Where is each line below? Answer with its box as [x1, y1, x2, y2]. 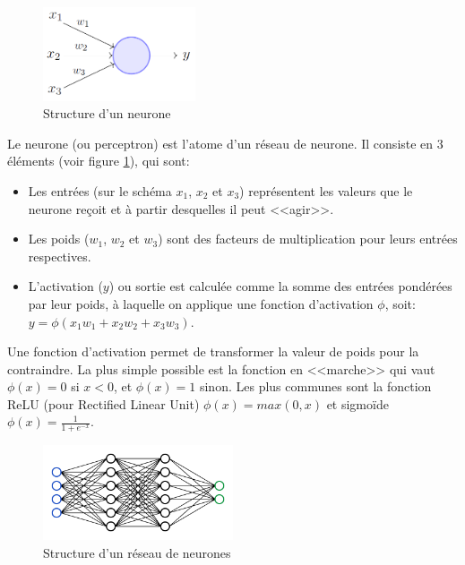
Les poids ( [28, 229, 90, 248]
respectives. [28, 246, 91, 265]
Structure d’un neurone [43, 104, 171, 123]
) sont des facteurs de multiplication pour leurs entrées [158, 229, 458, 248]
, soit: [384, 294, 416, 312]
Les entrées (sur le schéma [28, 181, 172, 200]
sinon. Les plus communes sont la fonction [199, 377, 432, 396]
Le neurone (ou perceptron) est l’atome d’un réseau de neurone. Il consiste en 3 [7, 133, 443, 152]
